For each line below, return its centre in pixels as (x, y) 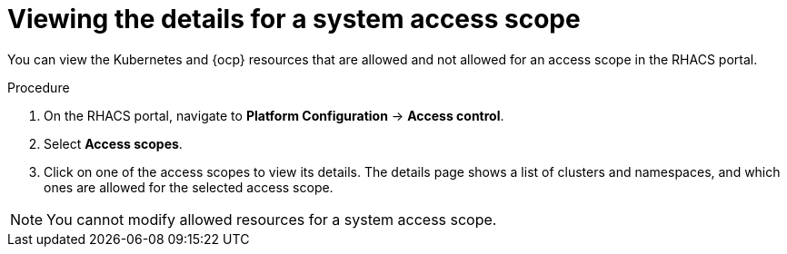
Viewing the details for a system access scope (294, 19)
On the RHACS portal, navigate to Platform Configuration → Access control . (274, 115)
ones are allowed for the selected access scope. (189, 187)
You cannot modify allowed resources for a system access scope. (272, 219)
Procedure (39, 87)
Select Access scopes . (113, 143)
